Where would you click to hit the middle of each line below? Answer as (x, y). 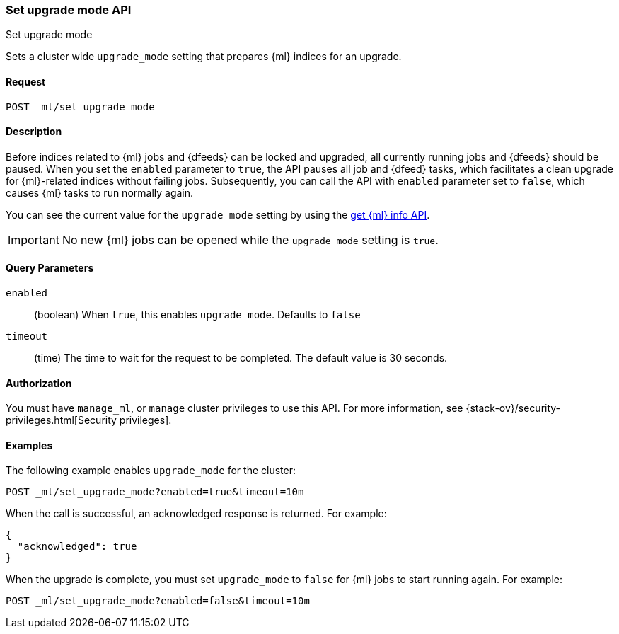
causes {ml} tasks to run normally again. (100, 192)
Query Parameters (50, 268)
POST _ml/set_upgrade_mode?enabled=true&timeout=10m (155, 492)
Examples (29, 445)
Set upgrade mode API (69, 10)
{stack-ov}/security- (513, 408)
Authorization (39, 383)
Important (34, 240)
